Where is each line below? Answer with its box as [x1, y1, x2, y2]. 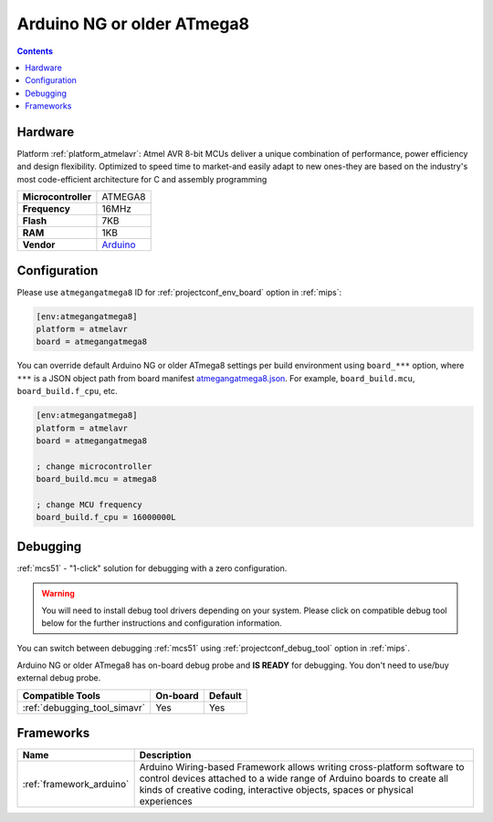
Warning [41, 588, 75, 599]
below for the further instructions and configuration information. [41, 618, 282, 629]
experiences [139, 795, 193, 807]
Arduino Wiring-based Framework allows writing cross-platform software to [139, 761, 465, 774]
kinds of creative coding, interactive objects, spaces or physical [139, 784, 414, 796]
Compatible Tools [22, 689, 100, 702]
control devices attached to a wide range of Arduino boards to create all [139, 772, 449, 785]
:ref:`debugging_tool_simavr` [22, 701, 146, 713]
